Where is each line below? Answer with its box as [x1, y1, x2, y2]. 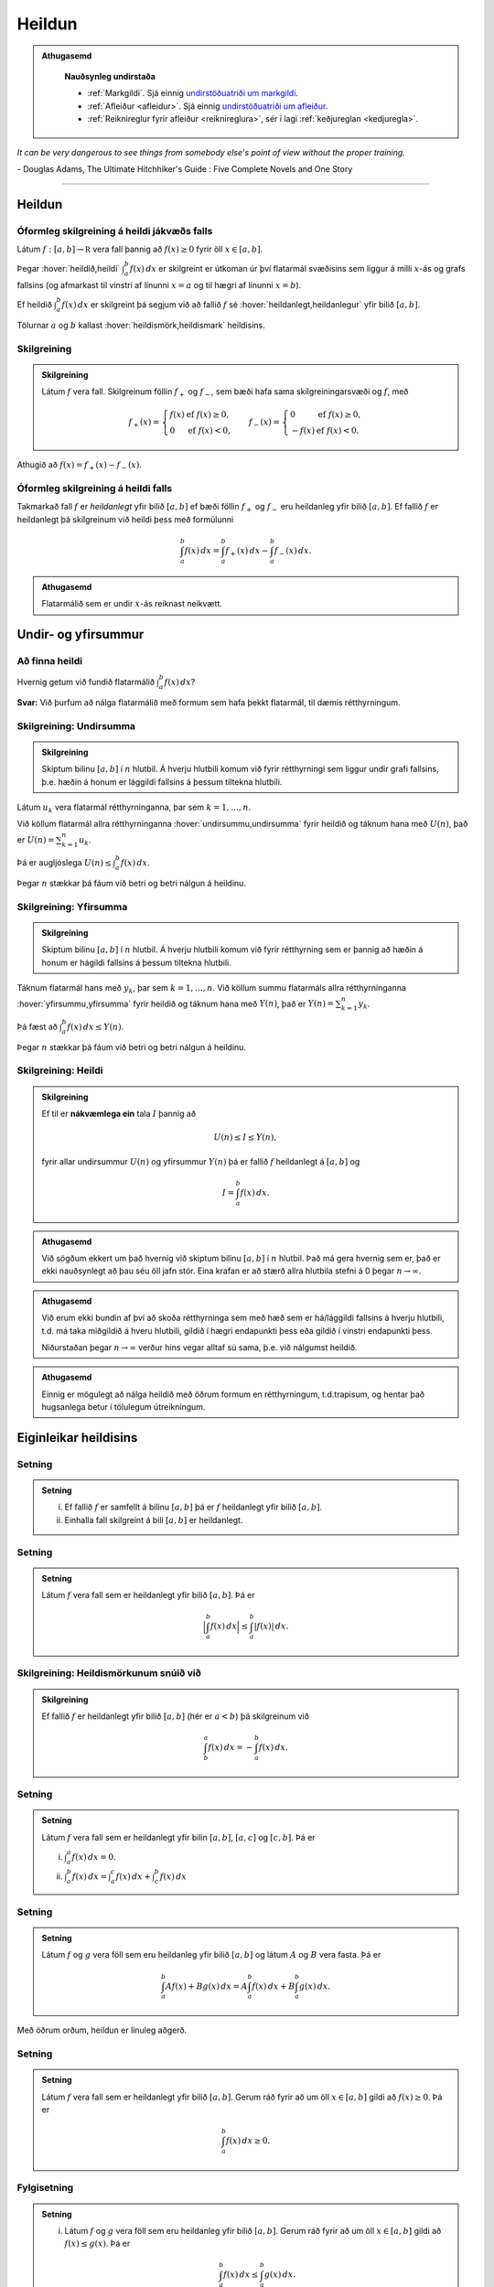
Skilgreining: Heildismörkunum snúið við [16, 1667, 201, 1680]
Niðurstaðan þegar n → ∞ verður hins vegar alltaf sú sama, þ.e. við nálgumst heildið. [41, 1341, 358, 1353]
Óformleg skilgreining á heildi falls [16, 482, 173, 495]
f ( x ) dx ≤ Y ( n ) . [67, 1021, 124, 1032]
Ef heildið [16, 299, 52, 310]
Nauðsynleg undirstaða [64, 70, 156, 81]
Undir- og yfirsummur [16, 627, 145, 642]
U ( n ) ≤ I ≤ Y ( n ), [213, 1133, 277, 1143]
